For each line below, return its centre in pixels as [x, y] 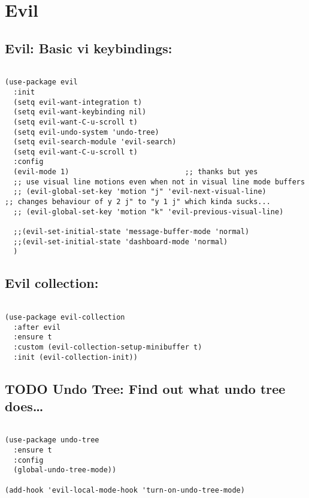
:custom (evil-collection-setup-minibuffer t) [108, 347]
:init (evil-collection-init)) [75, 357]
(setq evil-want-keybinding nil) [80, 112]
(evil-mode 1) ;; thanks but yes [136, 172]
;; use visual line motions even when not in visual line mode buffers [159, 182]
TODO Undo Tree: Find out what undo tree [145, 388]
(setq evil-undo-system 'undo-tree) [86, 132]
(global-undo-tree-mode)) [65, 470]
